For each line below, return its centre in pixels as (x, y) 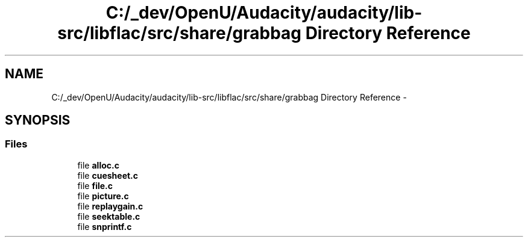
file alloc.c (98, 165)
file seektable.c (109, 216)
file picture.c (103, 196)
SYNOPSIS (38, 120)
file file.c (95, 185)
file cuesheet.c (108, 175)
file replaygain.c (110, 206)
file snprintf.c (105, 226)
